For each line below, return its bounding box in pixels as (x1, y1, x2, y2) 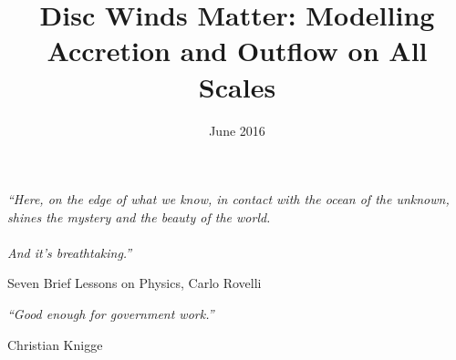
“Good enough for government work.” (7, 304, 214, 324)
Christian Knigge (7, 334, 103, 354)
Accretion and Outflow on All (47, 32, 428, 69)
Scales (198, 67, 276, 105)
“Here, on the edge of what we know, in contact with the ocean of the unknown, (7, 190, 450, 209)
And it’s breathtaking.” (7, 242, 132, 262)
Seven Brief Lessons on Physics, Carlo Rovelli (7, 273, 262, 293)
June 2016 (209, 120, 265, 139)
